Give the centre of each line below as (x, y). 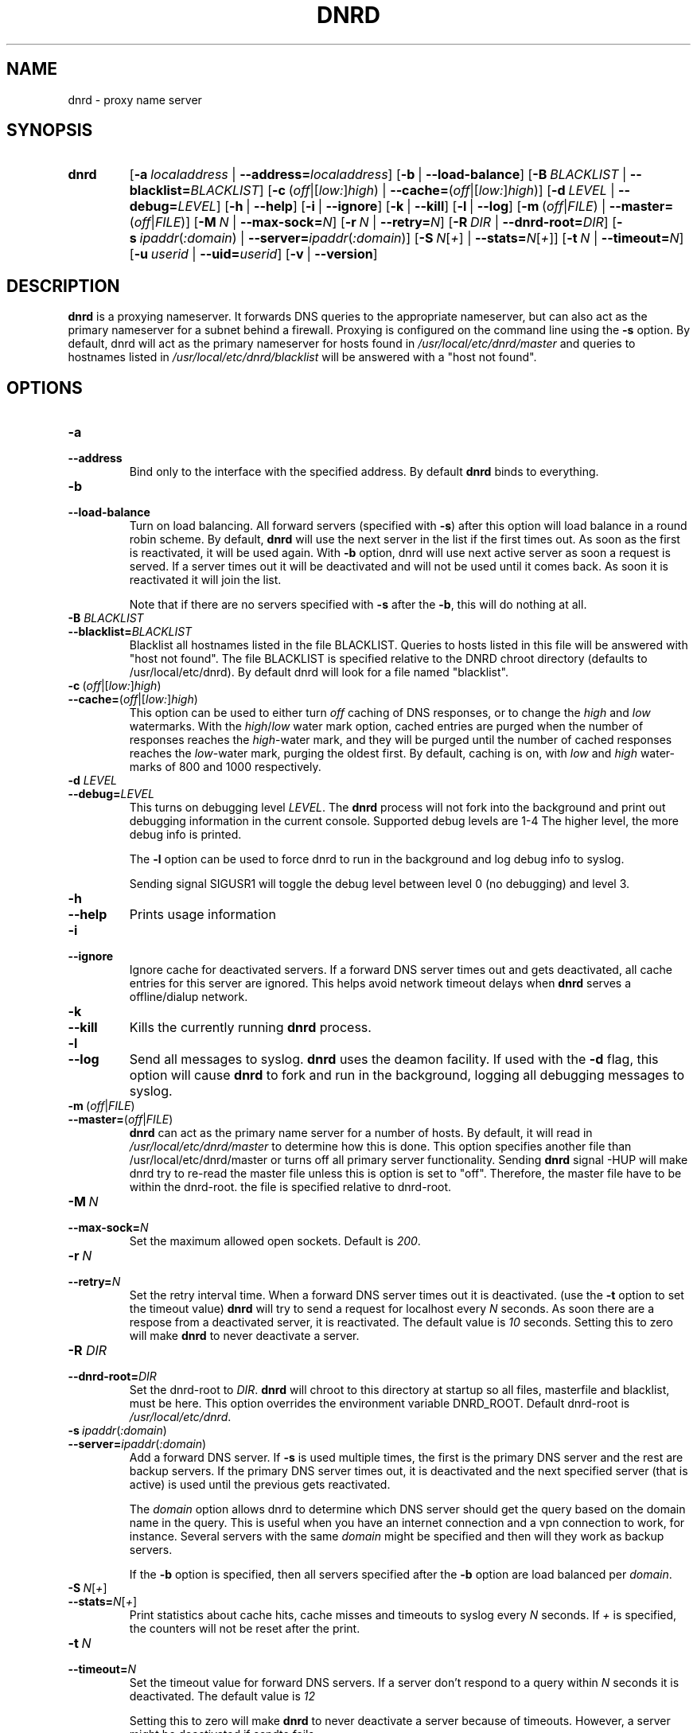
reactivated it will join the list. (205, 580)
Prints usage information (202, 915)
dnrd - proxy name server (135, 99)
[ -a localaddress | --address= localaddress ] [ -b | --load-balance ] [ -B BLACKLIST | (378, 175)
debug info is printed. (185, 835)
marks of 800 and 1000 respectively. (225, 767)
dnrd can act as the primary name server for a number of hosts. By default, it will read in (361, 1133)
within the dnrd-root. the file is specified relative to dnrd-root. (290, 1187)
